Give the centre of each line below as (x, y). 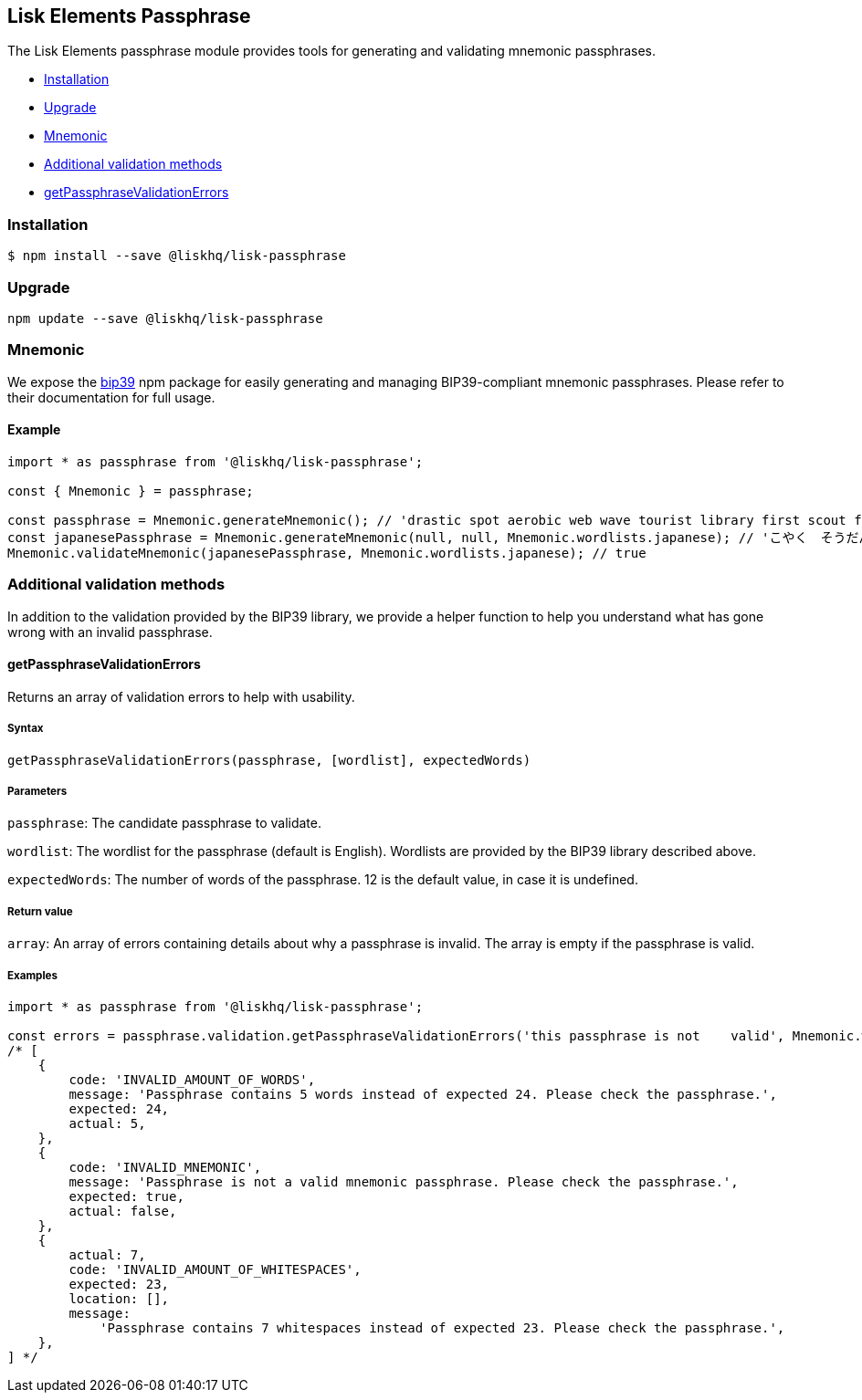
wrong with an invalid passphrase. (110, 632)
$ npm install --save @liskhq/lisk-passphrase (177, 256)
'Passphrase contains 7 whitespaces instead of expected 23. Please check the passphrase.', (442, 1327)
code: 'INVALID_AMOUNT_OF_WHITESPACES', (215, 1269)
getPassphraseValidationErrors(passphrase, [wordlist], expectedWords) (269, 760)
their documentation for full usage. (111, 397)
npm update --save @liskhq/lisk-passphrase (165, 318)
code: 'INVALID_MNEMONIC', (165, 1167)
